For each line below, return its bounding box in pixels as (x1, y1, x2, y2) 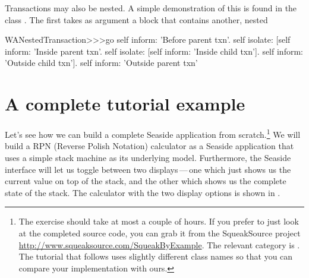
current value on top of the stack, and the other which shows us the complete (5, 175, 286, 187)
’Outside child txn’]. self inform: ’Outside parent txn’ (5, 56, 198, 69)
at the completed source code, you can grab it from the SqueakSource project (18, 226, 301, 239)
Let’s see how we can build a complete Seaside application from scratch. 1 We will (5, 127, 301, 140)
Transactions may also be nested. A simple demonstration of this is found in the (5, 2, 297, 14)
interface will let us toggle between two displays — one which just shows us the (5, 163, 291, 175)
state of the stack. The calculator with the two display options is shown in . (5, 186, 280, 198)
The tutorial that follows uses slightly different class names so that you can (18, 250, 293, 263)
